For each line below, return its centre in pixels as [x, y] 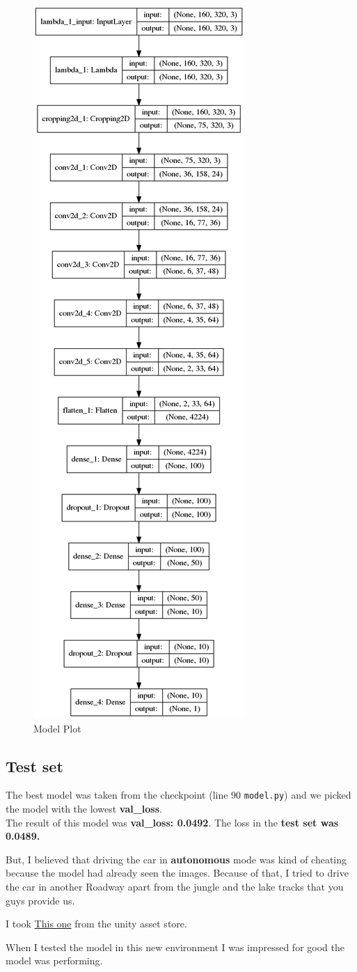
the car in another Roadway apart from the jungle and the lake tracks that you [175, 887]
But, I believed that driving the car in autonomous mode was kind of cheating [176, 859]
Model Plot [57, 728]
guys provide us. [40, 900]
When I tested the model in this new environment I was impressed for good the [175, 947]
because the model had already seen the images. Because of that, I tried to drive [177, 873]
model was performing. [54, 961]
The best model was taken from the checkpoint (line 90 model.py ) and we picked [178, 795]
